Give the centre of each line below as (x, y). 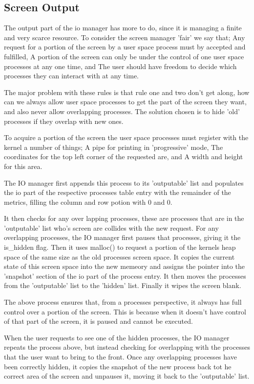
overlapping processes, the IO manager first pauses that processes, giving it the (122, 237)
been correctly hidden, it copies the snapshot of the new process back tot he (118, 366)
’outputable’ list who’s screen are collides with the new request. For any (111, 228)
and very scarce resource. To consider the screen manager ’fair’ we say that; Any (125, 37)
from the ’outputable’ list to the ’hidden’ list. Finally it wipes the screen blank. (123, 285)
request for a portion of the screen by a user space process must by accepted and (125, 47)
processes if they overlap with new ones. (64, 121)
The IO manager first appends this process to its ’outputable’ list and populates (124, 182)
